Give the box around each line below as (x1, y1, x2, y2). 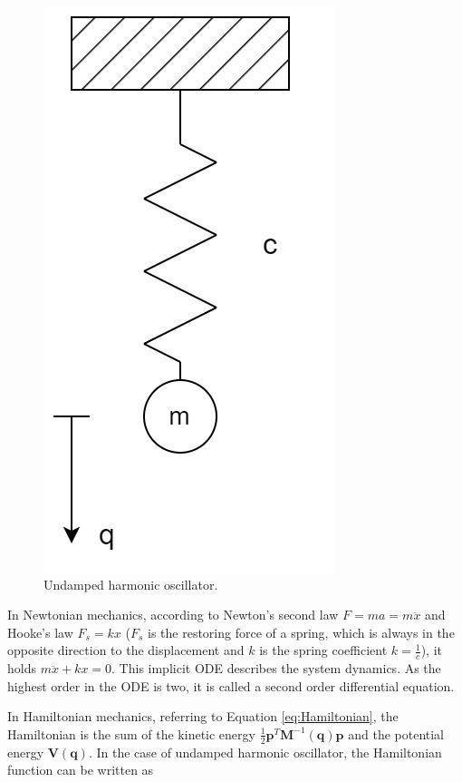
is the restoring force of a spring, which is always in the (148, 622, 455, 641)
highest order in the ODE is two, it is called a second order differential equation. (7, 676, 455, 695)
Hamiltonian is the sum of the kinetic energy (7, 724, 255, 743)
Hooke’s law (7, 622, 73, 641)
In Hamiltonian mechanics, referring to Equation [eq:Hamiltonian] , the (7, 707, 399, 726)
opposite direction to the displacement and (7, 640, 245, 660)
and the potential (348, 724, 445, 743)
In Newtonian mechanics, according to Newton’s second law (7, 605, 339, 624)
